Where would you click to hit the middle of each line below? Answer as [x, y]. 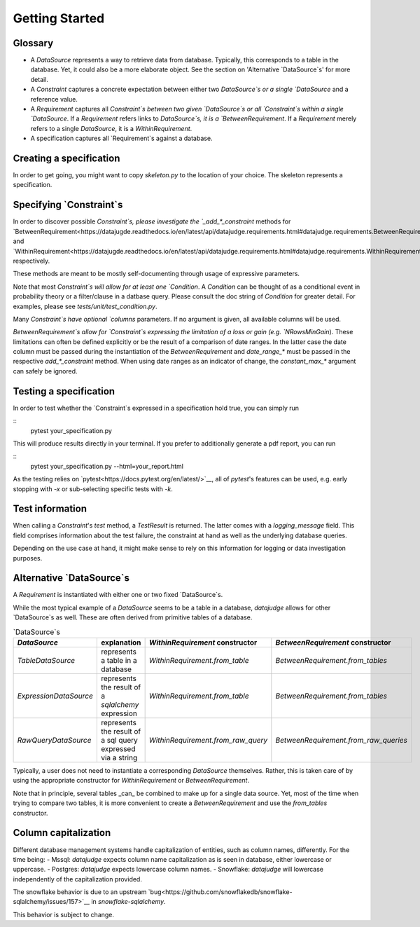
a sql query [119, 741]
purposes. [28, 558]
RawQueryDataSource [54, 741]
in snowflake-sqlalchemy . [128, 902]
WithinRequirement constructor [203, 643]
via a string [119, 758]
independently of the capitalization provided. [78, 879]
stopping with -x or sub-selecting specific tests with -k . [93, 489]
